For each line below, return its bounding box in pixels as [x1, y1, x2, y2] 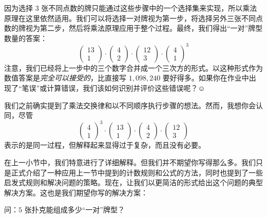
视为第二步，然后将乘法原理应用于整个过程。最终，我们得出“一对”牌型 [25, 23, 263, 33]
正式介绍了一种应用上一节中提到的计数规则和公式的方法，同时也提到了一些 [11, 167, 263, 177]
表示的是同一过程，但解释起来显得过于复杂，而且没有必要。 [4, 140, 205, 150]
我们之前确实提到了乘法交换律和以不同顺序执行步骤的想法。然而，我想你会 [4, 100, 256, 110]
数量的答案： [4, 32, 47, 43]
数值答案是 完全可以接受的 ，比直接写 [4, 72, 126, 83]
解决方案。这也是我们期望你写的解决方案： [4, 187, 148, 197]
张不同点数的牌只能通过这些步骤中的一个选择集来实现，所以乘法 [41, 3, 257, 13]
